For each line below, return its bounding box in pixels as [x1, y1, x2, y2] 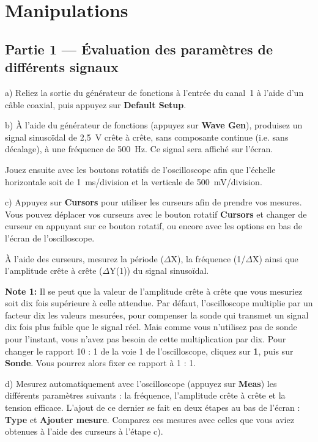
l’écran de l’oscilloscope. [5, 231, 95, 244]
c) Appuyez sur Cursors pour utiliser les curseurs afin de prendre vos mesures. [5, 196, 302, 208]
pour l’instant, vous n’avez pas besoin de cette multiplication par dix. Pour [5, 333, 286, 345]
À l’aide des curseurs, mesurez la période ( [5, 252, 164, 265]
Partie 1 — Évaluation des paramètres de [5, 39, 273, 58]
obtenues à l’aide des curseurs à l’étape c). [5, 425, 163, 438]
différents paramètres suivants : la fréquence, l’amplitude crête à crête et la [5, 389, 286, 402]
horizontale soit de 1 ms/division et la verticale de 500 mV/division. [5, 175, 262, 188]
